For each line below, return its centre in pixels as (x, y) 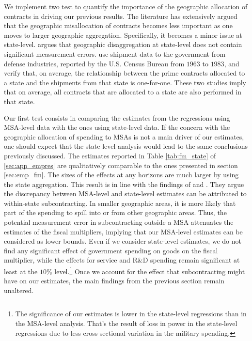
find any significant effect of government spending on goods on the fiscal (111, 250)
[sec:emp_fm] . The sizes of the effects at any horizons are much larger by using (121, 175)
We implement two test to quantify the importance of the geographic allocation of (126, 6)
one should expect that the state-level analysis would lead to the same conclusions (126, 146)
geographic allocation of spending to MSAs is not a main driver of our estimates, (124, 136)
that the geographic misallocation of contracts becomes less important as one (118, 25)
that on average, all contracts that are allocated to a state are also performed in (123, 92)
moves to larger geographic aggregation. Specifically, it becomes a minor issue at (123, 35)
